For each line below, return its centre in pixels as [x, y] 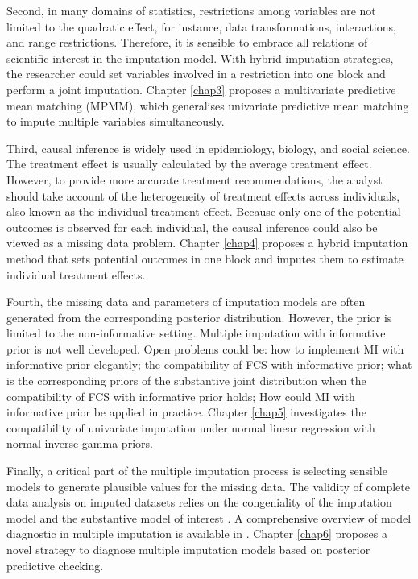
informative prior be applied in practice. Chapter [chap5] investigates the [186, 412]
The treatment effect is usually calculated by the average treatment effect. [189, 164]
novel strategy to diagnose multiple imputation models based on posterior [188, 549]
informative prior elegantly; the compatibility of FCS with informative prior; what [209, 364]
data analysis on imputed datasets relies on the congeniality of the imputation [199, 502]
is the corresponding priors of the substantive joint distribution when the [186, 380]
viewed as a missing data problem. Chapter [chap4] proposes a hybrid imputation [207, 243]
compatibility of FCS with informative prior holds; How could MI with [181, 396]
